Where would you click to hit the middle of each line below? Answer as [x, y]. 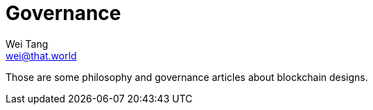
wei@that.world [41, 55]
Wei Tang [27, 44]
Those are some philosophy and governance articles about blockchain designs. [187, 77]
